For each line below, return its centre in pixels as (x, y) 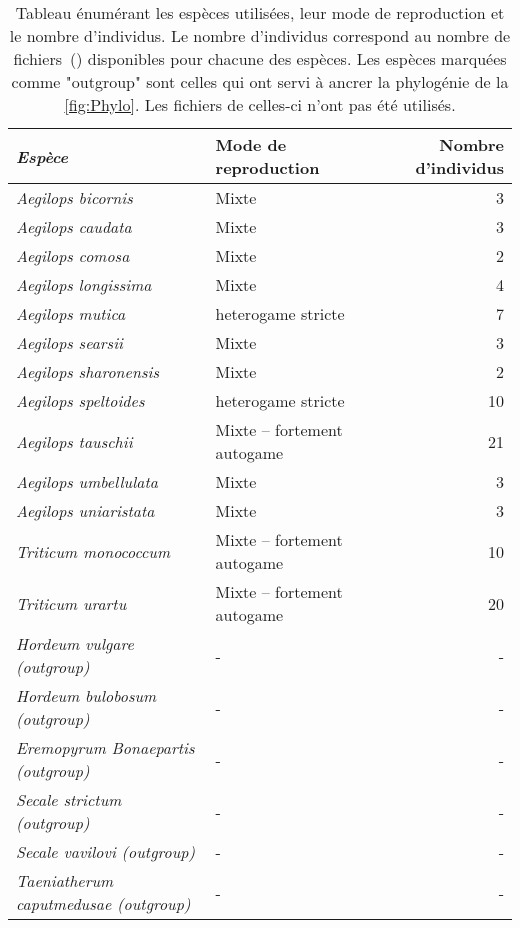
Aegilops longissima (84, 284)
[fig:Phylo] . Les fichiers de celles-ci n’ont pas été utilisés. (260, 104)
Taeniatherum (65, 880)
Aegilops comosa (73, 255)
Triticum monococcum (93, 551)
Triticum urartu (71, 603)
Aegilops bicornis (74, 197)
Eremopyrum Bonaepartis (105, 747)
